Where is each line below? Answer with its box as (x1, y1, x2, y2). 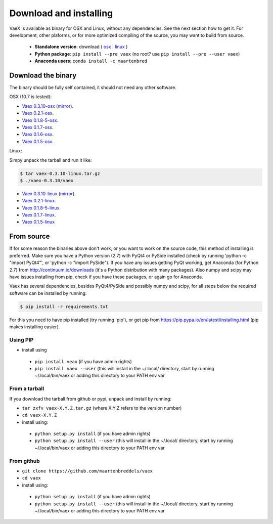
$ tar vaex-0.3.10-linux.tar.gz (20, 170, 101, 177)
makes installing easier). (9, 324, 60, 330)
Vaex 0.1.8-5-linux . (22, 205, 61, 211)
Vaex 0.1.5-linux (22, 219, 55, 225)
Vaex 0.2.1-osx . (22, 110, 54, 116)
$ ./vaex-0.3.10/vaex (20, 178, 74, 183)
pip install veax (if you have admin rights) (34, 358, 132, 364)
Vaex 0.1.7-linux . (22, 212, 56, 218)
